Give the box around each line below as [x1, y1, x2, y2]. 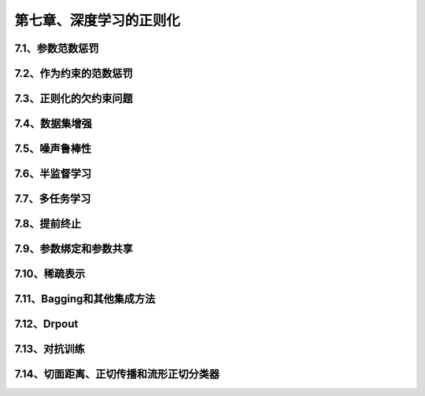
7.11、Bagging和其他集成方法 [14, 292, 156, 306]
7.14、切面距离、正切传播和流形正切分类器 [14, 368, 220, 381]
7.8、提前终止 [14, 217, 82, 231]
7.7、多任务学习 [14, 192, 91, 206]
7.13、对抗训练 [14, 343, 86, 356]
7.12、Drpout [14, 317, 79, 331]
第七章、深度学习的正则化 [14, 12, 181, 29]
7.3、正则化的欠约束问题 [14, 92, 133, 105]
